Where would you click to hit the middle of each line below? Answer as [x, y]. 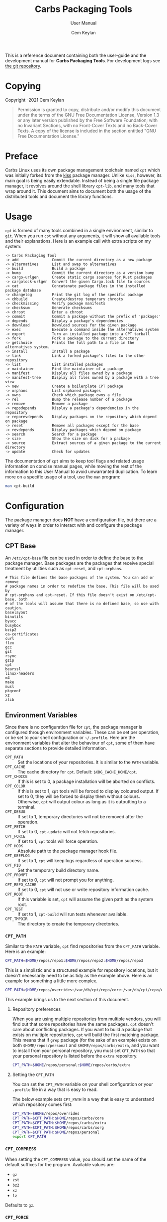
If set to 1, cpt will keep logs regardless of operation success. [80, 861]
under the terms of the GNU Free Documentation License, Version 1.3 [88, 115]
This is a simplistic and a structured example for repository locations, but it [82, 970]
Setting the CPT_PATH [33, 1074]
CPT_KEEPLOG [17, 856]
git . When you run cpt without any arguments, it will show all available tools [83, 236]
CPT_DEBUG [15, 812]
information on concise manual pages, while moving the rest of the [74, 466]
